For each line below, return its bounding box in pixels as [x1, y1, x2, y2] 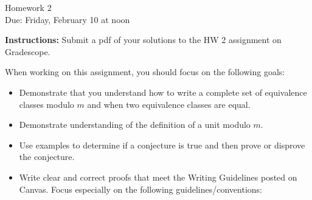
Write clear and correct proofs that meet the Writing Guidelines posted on [19, 170, 297, 183]
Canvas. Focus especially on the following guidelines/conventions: [19, 182, 262, 195]
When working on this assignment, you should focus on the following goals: [5, 65, 285, 78]
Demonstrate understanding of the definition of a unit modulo [19, 118, 251, 131]
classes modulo [19, 98, 74, 110]
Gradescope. [5, 45, 50, 58]
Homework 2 [5, 1, 52, 13]
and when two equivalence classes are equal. [87, 98, 251, 110]
